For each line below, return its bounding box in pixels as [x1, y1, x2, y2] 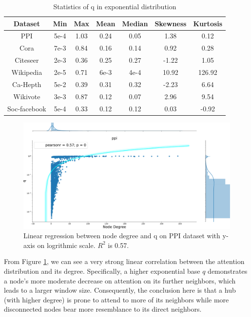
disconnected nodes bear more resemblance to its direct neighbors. [4, 304, 202, 314]
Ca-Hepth [12, 79, 41, 89]
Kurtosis [193, 18, 223, 28]
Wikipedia [11, 67, 42, 77]
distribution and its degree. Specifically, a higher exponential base [4, 266, 200, 276]
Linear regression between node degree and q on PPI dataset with [23, 230, 220, 241]
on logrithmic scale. [37, 240, 96, 250]
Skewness [154, 18, 187, 28]
